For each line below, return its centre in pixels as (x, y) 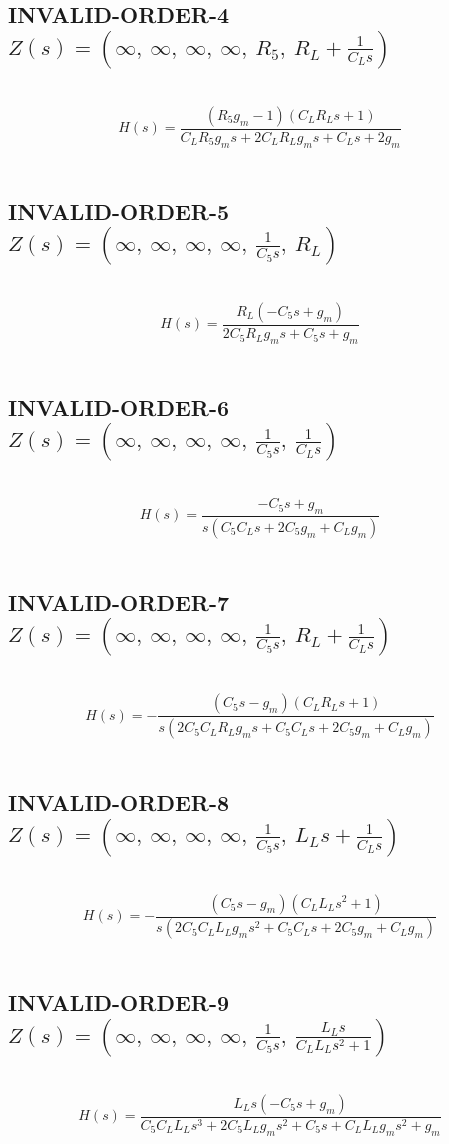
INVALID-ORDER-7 (119, 601)
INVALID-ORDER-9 (119, 1002)
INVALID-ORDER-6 (119, 406)
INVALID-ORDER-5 (119, 210)
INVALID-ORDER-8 (119, 802)
